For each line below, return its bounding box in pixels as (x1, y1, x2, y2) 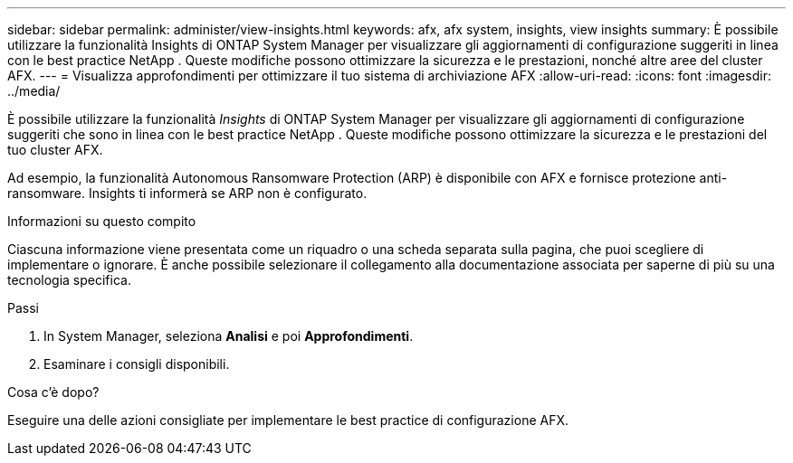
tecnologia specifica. (7, 272, 131, 288)
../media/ (7, 83, 61, 99)
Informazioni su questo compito (7, 213, 196, 229)
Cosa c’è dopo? (7, 384, 100, 400)
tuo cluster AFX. (7, 142, 103, 157)
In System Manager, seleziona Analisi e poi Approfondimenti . (43, 328, 414, 344)
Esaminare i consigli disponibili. (43, 356, 230, 372)
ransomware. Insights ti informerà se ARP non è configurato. (7, 185, 368, 201)
